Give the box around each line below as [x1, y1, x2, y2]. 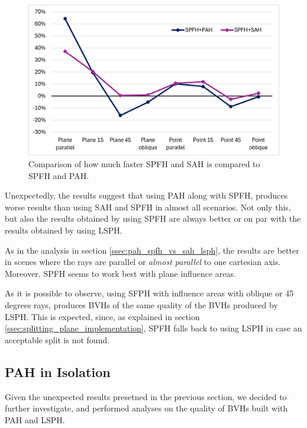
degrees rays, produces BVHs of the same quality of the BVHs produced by [5, 299, 278, 311]
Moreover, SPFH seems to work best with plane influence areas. [5, 267, 236, 279]
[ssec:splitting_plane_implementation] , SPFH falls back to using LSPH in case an [5, 322, 302, 334]
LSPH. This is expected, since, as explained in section [5, 310, 200, 322]
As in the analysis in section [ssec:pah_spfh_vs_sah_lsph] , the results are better [5, 244, 299, 256]
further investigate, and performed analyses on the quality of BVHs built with [5, 402, 288, 414]
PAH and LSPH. [5, 413, 65, 426]
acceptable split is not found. [5, 333, 110, 346]
